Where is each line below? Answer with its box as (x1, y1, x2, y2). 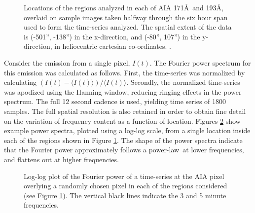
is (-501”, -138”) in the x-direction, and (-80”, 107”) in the (24, 31, 200, 41)
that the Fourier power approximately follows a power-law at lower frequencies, (4, 144, 244, 155)
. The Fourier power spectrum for (149, 57, 251, 68)
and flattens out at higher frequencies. (4, 154, 119, 164)
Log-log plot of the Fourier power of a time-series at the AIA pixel (24, 171, 224, 181)
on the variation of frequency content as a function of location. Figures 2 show (4, 115, 241, 126)
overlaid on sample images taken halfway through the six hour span (24, 12, 228, 22)
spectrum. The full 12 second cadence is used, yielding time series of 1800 (4, 96, 226, 106)
